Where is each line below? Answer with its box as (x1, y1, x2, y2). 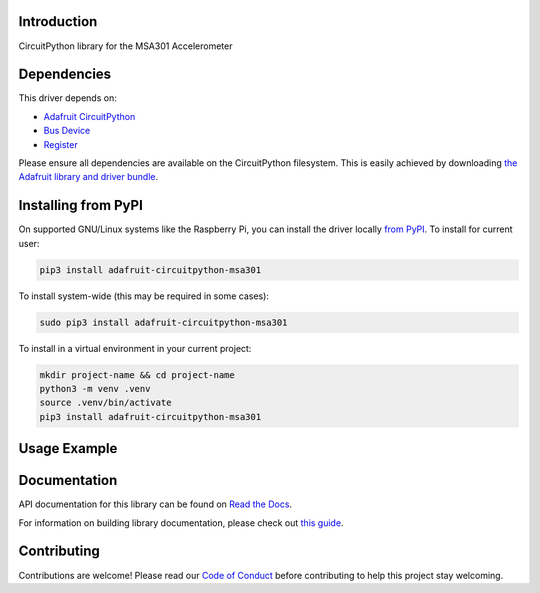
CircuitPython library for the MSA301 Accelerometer (18, 40, 233, 52)
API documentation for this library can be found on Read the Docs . (18, 498, 293, 510)
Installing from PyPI (18, 197, 144, 214)
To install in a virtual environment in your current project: (18, 342, 252, 354)
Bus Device (43, 125, 91, 137)
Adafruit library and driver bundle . (18, 171, 159, 183)
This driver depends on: (18, 92, 117, 104)
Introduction (18, 13, 98, 30)
